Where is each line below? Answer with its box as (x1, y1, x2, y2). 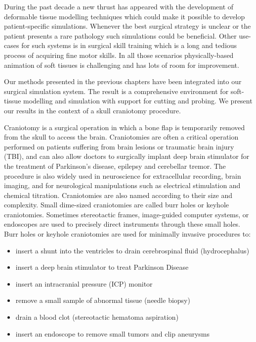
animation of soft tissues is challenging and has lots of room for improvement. (4, 59, 239, 70)
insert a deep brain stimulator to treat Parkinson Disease (15, 262, 189, 272)
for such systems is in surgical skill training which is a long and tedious (21, 40, 237, 50)
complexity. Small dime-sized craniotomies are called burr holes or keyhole (4, 199, 229, 210)
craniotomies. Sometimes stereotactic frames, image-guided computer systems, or (4, 209, 249, 219)
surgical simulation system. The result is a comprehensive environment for (4, 86, 229, 96)
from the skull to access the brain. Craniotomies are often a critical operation (4, 132, 239, 142)
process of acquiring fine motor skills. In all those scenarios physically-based (4, 49, 234, 60)
